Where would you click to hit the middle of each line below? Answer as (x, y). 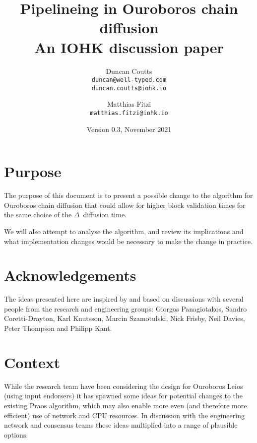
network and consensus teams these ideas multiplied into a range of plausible (121, 425)
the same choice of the (38, 215)
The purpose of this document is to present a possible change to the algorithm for (128, 195)
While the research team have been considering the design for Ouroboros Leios (124, 386)
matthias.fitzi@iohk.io (129, 113)
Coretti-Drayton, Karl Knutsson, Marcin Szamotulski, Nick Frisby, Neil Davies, (125, 318)
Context (32, 362)
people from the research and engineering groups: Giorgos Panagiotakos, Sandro (126, 308)
